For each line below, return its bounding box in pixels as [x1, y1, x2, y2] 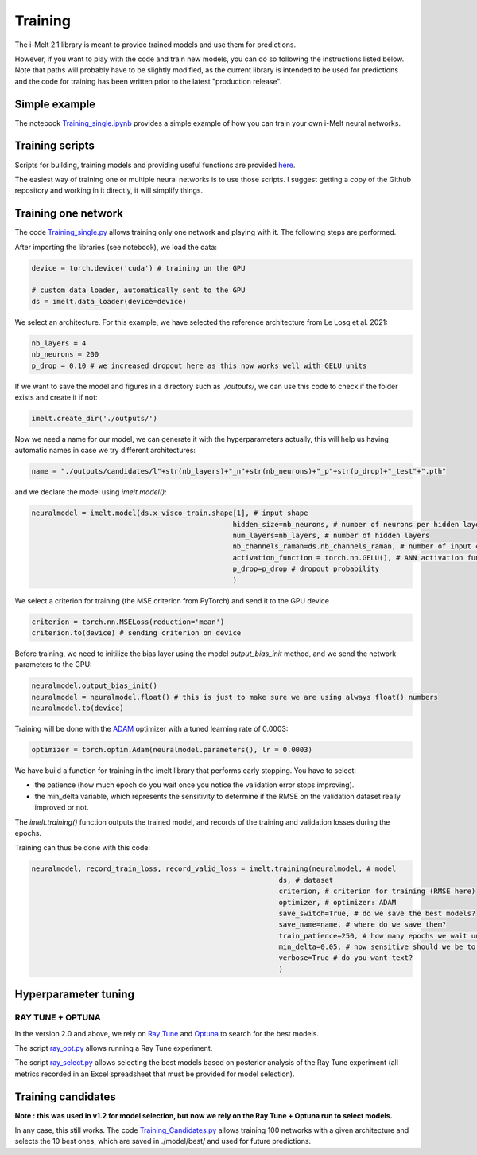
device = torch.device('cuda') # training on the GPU [31, 263, 246, 272]
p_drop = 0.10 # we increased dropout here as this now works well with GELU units [31, 361, 367, 370]
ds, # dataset [278, 876, 334, 884]
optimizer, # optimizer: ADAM [278, 898, 397, 907]
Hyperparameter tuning [14, 988, 135, 1001]
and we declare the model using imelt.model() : [14, 487, 167, 497]
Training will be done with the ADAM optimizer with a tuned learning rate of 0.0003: [14, 724, 289, 734]
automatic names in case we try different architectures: [14, 446, 196, 455]
